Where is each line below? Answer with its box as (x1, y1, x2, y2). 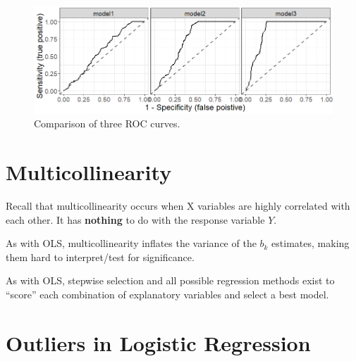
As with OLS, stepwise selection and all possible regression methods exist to (6, 273, 335, 288)
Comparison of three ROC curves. (34, 116, 180, 131)
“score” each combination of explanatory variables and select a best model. (6, 287, 329, 302)
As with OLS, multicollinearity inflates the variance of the (6, 236, 257, 251)
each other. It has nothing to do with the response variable (6, 212, 265, 227)
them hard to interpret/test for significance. (6, 249, 195, 264)
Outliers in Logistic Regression (6, 328, 311, 357)
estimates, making (271, 236, 350, 251)
